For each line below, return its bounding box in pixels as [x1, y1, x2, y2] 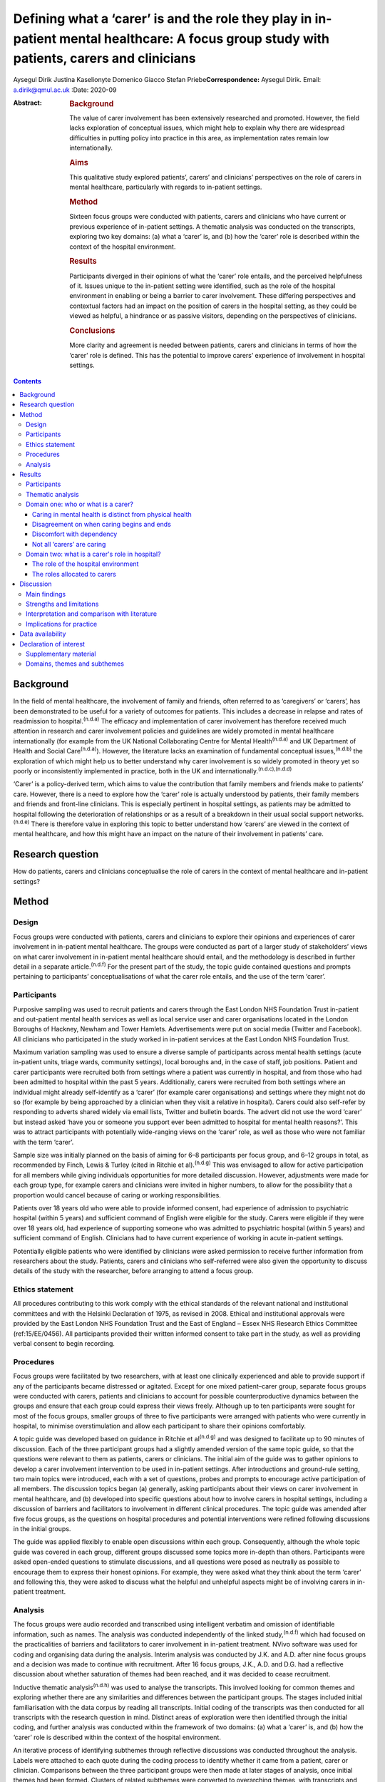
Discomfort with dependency [32, 530, 118, 538]
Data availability [19, 629, 66, 638]
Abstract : [13, 98, 42, 107]
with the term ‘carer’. [13, 1138, 74, 1146]
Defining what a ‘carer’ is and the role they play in [13, 11, 312, 26]
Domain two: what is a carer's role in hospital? [26, 550, 161, 559]
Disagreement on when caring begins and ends [32, 520, 171, 528]
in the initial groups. [13, 1525, 71, 1533]
